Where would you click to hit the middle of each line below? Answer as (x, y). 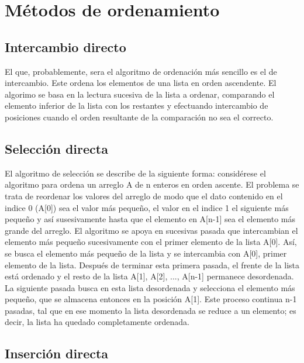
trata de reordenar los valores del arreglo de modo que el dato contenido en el (144, 196)
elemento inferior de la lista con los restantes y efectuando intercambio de (137, 106)
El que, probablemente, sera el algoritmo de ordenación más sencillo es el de (141, 71)
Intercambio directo (65, 46)
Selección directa (56, 148)
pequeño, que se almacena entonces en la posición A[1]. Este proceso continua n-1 (151, 299)
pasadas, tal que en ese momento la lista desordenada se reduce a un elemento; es (151, 310)
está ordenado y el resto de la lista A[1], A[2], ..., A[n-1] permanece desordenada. (149, 276)
